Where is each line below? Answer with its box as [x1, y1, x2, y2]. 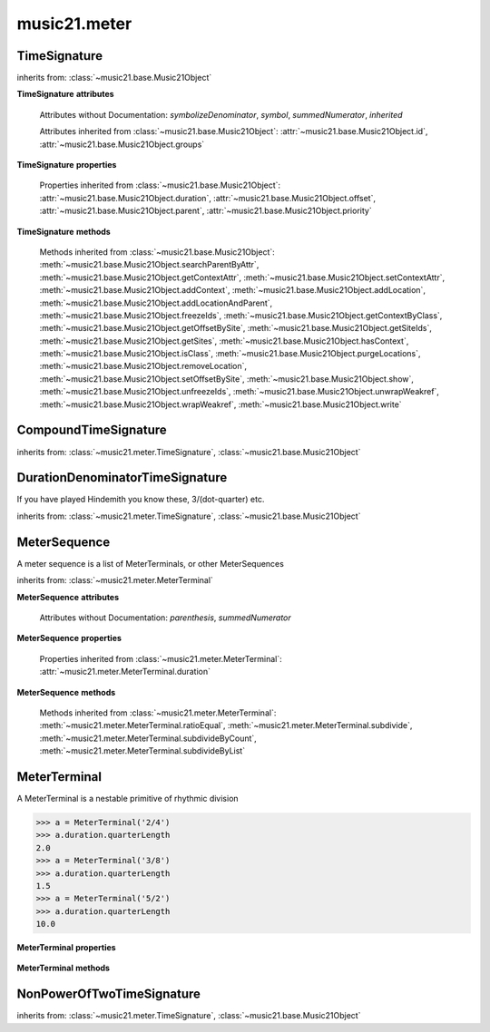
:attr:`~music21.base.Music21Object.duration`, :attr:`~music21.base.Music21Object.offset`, [39, 192, 377, 203]
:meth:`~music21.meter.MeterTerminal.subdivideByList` [39, 745, 245, 756]
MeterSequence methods [16, 686, 116, 697]
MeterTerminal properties [16, 942, 117, 953]
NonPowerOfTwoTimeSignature [16, 987, 201, 1002]
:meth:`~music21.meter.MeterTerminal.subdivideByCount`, [39, 733, 258, 744]
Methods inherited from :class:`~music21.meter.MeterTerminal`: [39, 707, 277, 718]
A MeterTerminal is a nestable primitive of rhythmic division [16, 793, 240, 803]
